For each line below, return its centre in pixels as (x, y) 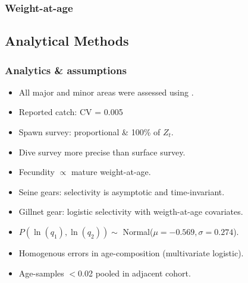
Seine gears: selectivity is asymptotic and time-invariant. (122, 191)
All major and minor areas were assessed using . (106, 92)
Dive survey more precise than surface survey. (102, 152)
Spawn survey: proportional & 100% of (90, 132)
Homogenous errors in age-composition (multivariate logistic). (131, 253)
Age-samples (41, 273)
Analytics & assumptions (66, 70)
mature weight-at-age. (111, 172)
